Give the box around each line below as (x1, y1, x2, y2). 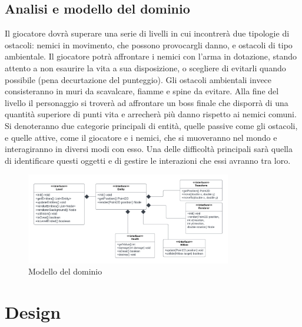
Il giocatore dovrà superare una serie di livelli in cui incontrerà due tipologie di (5, 27, 290, 39)
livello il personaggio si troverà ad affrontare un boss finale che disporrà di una (5, 96, 288, 108)
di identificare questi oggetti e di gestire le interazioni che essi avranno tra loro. (5, 154, 291, 166)
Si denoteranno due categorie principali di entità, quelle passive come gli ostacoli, (5, 119, 298, 131)
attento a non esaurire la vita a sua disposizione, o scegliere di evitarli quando (5, 61, 286, 74)
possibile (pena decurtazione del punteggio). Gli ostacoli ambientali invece (5, 73, 272, 85)
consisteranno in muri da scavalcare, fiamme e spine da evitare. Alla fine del (5, 85, 279, 97)
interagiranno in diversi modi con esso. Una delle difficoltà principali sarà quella (5, 143, 293, 155)
